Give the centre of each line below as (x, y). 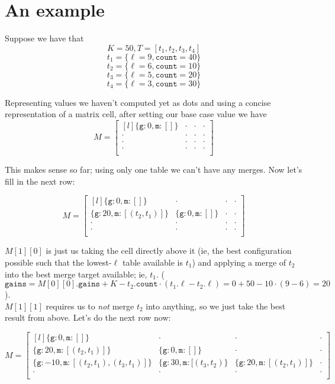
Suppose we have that (44, 38)
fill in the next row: (40, 181)
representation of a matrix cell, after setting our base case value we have (136, 114)
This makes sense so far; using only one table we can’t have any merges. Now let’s (154, 170)
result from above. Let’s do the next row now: (88, 317)
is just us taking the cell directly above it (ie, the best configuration (169, 251)
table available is (152, 262)
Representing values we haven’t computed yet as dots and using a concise (138, 102)
